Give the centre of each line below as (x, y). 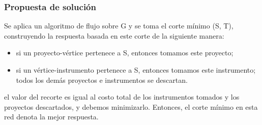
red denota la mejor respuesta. (51, 117)
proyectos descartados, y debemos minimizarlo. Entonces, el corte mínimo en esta (131, 106)
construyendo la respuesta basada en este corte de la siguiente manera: (114, 35)
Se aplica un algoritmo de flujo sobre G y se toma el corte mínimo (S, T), (119, 26)
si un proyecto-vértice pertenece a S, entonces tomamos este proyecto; (125, 53)
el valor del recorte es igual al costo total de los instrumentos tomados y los (122, 97)
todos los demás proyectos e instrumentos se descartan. (102, 80)
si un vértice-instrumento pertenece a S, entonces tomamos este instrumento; (136, 70)
